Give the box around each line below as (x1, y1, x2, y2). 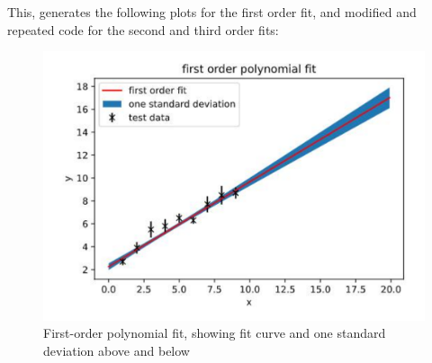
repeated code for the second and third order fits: (7, 20, 279, 39)
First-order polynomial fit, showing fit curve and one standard (43, 323, 386, 342)
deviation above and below (43, 341, 190, 360)
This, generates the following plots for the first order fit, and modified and (7, 3, 417, 21)
